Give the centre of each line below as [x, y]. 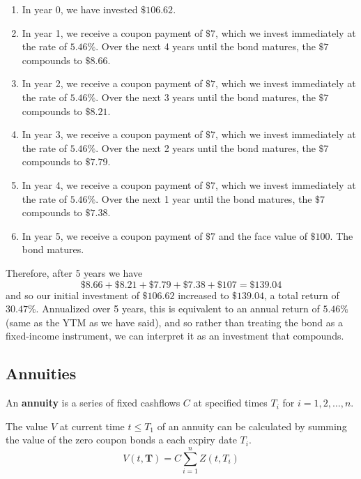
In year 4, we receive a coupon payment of [112, 184]
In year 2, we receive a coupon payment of [112, 83]
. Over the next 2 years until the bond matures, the [206, 147]
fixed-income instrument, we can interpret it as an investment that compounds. [175, 336]
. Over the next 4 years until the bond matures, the [206, 46]
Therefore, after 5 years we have [74, 272]
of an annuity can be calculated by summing [252, 426]
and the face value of [263, 235]
